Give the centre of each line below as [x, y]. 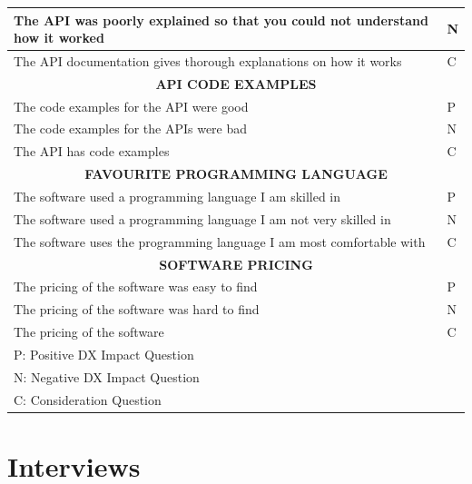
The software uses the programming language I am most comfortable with [220, 241]
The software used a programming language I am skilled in [177, 196]
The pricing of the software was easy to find [136, 286]
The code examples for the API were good [131, 106]
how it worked [59, 38]
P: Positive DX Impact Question [104, 354]
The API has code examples [92, 151]
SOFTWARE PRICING [236, 264]
